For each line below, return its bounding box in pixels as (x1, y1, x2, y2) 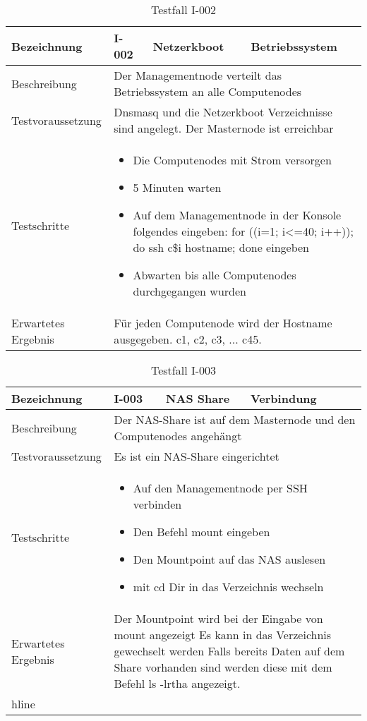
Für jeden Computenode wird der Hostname (114, 315, 332, 331)
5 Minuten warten (133, 179, 222, 195)
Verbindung (250, 390, 317, 406)
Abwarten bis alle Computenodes (133, 267, 296, 283)
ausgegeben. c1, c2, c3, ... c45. (114, 331, 262, 347)
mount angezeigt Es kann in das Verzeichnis (114, 626, 332, 643)
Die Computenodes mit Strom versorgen (133, 152, 332, 168)
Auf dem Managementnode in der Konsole (133, 207, 342, 223)
